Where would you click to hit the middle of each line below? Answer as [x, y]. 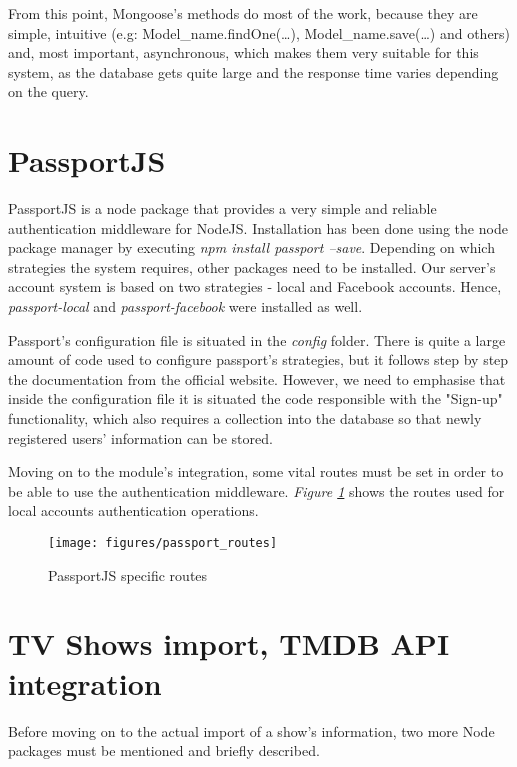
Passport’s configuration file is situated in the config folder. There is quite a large [257, 339]
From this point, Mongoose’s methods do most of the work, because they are [243, 13]
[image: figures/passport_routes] [163, 543]
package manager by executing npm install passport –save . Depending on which [251, 247]
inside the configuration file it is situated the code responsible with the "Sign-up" [255, 398]
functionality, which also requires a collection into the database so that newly [245, 418]
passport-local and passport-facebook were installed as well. [185, 306]
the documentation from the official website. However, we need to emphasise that [257, 378]
